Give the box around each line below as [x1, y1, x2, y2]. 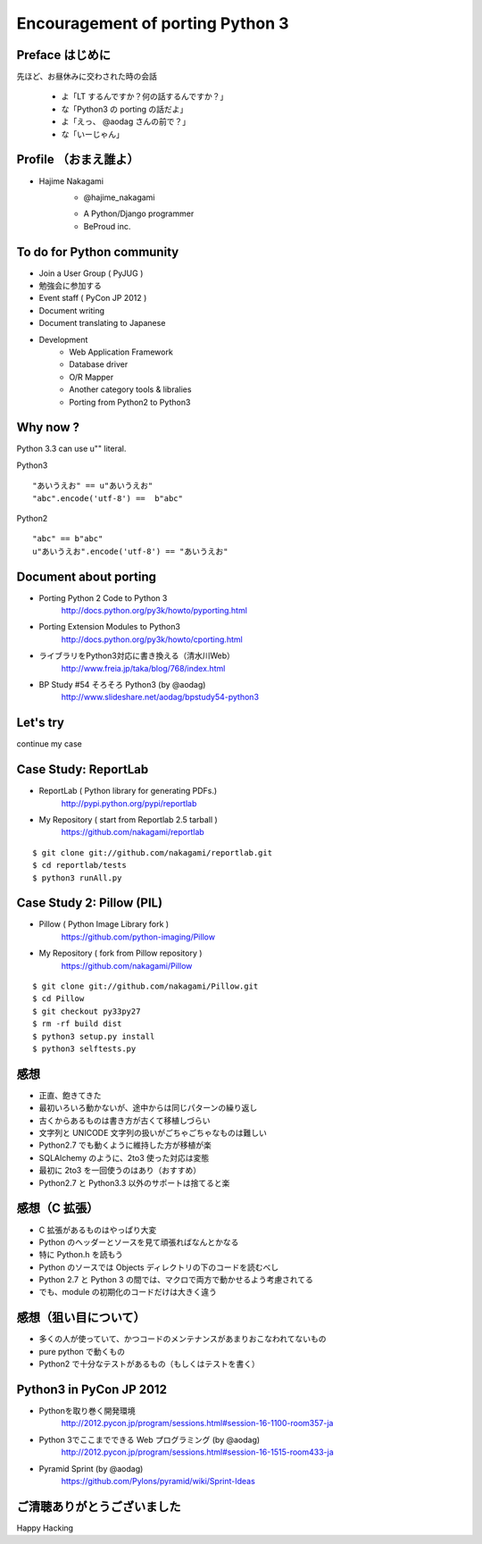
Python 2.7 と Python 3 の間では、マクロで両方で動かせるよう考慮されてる [38, 1274, 314, 1285]
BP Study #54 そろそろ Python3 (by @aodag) [38, 680, 206, 690]
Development [38, 334, 88, 345]
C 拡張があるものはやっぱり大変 [38, 1224, 157, 1235]
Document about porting [16, 569, 156, 584]
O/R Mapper [69, 371, 114, 382]
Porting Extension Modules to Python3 [38, 622, 180, 632]
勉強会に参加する [38, 280, 102, 290]
